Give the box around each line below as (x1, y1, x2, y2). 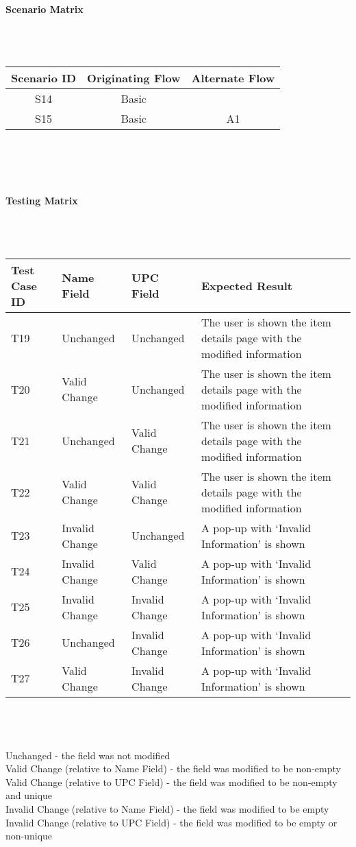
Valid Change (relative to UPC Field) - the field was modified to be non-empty (5, 774, 338, 789)
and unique (5, 788, 53, 802)
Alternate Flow (191, 69, 275, 86)
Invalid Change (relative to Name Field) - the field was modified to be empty (5, 801, 329, 815)
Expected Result (201, 277, 292, 294)
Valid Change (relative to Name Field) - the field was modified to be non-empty (5, 761, 341, 776)
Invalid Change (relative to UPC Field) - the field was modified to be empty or (5, 815, 338, 829)
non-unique (5, 828, 53, 843)
